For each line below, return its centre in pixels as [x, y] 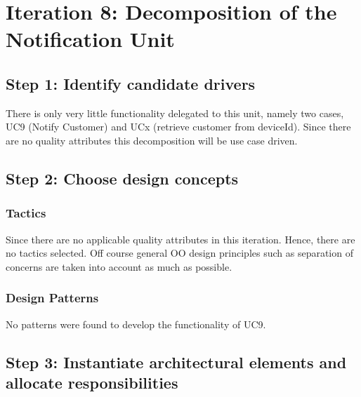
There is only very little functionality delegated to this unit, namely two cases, [175, 113]
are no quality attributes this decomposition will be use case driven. [152, 140]
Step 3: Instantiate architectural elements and [176, 362]
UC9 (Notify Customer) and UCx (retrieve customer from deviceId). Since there [178, 127]
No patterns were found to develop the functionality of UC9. [136, 324]
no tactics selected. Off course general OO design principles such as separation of [179, 253]
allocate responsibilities [92, 382]
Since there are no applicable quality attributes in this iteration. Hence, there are [180, 239]
